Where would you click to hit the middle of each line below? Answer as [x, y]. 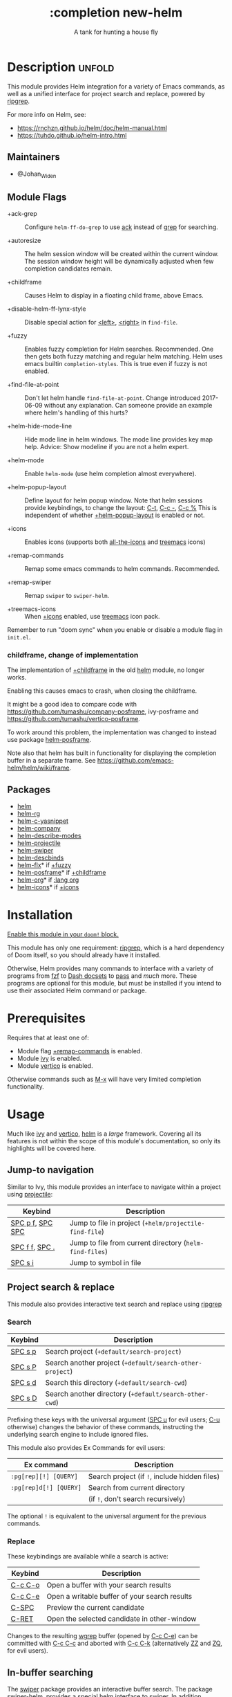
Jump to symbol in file [105, 1262]
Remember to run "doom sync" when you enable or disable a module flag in [115, 630]
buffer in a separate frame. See [51, 761]
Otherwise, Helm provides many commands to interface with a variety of [110, 969]
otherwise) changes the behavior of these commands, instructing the [106, 1426]
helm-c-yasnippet [43, 821]
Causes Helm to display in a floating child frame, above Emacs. [114, 296]
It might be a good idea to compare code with [72, 705]
